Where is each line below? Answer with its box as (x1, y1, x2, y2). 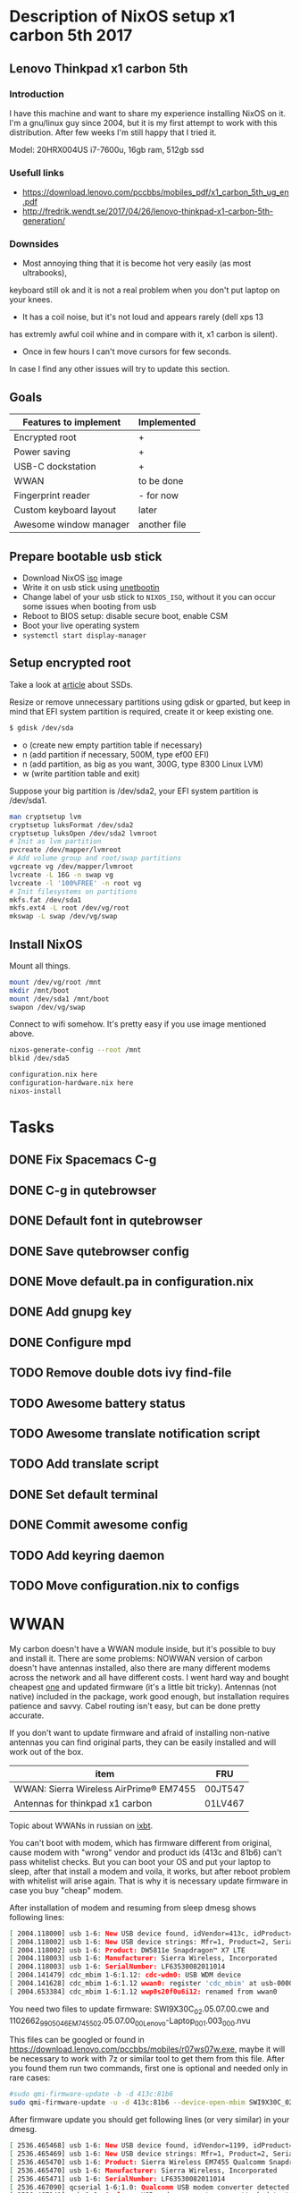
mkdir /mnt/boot (9, 986, 70, 995)
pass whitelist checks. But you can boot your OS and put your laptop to (9, 1856, 271, 1867)
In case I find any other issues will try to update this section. (9, 364, 230, 375)
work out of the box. (9, 1746, 84, 1757)
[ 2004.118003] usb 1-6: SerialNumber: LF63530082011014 (9, 1962, 226, 1971)
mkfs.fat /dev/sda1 (9, 895, 82, 904)
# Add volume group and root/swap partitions (9, 854, 181, 863)
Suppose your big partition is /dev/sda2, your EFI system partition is (9, 785, 259, 796)
